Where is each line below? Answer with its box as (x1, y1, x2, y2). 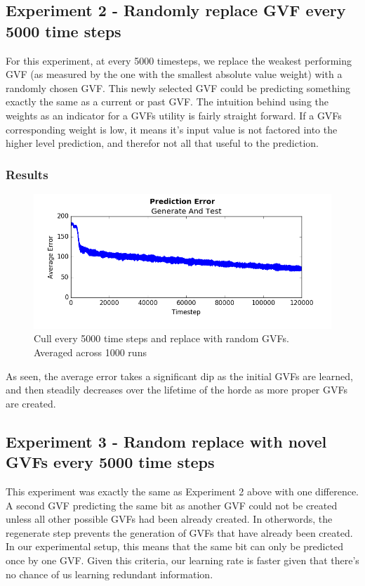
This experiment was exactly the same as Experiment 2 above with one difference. (6, 483, 359, 498)
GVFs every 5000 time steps (6, 451, 215, 473)
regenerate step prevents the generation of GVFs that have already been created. (6, 525, 353, 540)
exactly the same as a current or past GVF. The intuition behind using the (6, 94, 328, 109)
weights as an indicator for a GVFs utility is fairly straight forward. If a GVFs (6, 108, 342, 122)
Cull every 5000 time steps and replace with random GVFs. (34, 331, 289, 346)
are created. (6, 396, 56, 410)
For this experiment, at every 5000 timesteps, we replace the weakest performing (6, 53, 352, 67)
